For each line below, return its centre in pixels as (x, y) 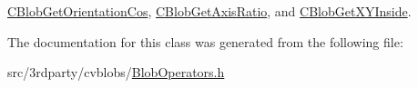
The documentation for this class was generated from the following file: (205, 41)
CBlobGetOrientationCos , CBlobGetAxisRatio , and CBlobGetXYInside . (209, 11)
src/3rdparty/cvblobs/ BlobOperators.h (116, 72)
